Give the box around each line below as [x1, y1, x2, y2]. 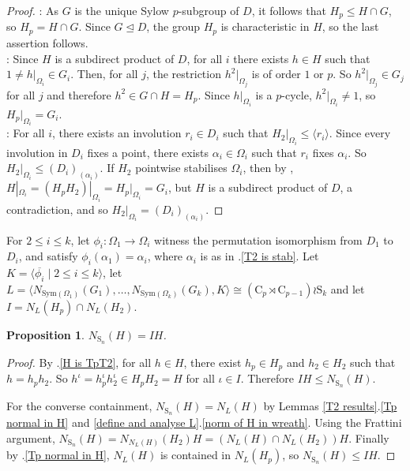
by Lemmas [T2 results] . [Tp [263, 398, 397, 414]
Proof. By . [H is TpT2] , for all [6, 353, 152, 370]
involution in [6, 144, 68, 160]
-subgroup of [178, 2, 239, 18]
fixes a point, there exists [87, 144, 209, 160]
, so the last [322, 18, 379, 35]
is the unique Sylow [74, 2, 169, 18]
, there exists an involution [51, 125, 182, 141]
